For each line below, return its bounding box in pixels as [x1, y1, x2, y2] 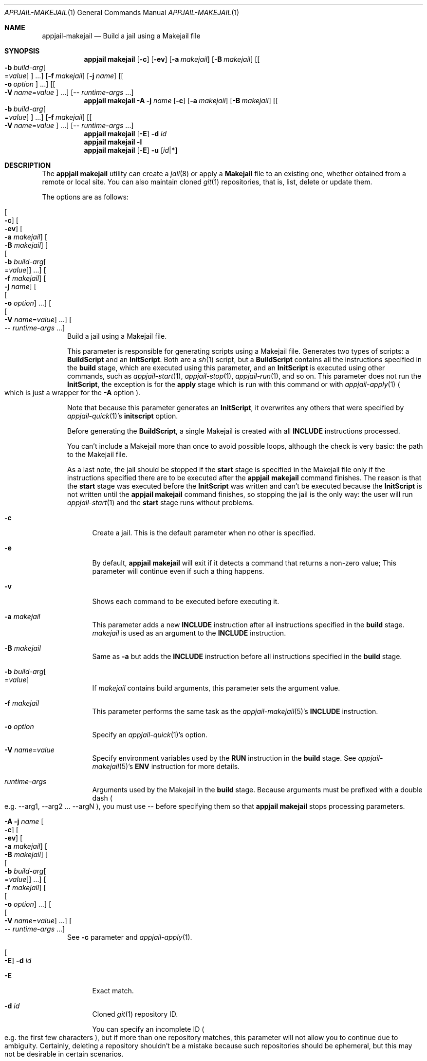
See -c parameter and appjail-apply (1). [67, 933, 192, 941]
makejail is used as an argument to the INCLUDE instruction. [92, 629, 286, 637]
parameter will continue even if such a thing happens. [92, 567, 264, 575]
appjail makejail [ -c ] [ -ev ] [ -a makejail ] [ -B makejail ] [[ [84, 55, 260, 63]
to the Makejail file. [67, 450, 128, 458]
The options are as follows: [42, 193, 129, 201]
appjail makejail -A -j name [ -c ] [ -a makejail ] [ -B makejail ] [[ [84, 96, 278, 105]
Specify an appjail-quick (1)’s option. [92, 731, 208, 739]
